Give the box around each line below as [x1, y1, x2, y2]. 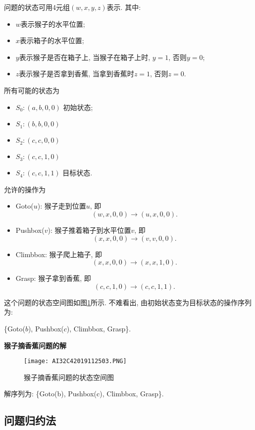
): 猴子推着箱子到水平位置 [48, 224, 131, 235]
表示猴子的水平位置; [20, 18, 85, 29]
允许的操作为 [4, 184, 46, 194]
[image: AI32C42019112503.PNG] [24, 358, 127, 365]
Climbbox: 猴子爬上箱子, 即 [15, 249, 102, 259]
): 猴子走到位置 [37, 201, 86, 211]
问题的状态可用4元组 [4, 2, 70, 12]
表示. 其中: [106, 2, 141, 12]
